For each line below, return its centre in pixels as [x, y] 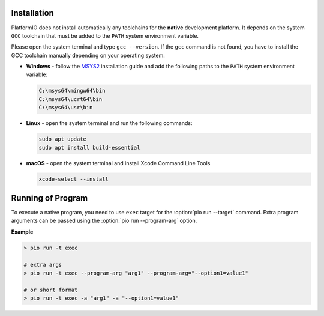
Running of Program [49, 198]
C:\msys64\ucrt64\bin [70, 99]
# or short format [51, 290]
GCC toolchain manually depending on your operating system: [88, 55]
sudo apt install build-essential [89, 147]
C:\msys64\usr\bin [66, 108]
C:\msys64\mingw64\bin [72, 91]
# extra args [43, 265]
